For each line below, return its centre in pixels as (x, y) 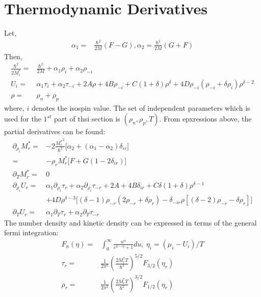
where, (14, 107)
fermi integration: (31, 232)
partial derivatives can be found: (55, 131)
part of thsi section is (87, 119)
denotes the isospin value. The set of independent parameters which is (141, 107)
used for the (23, 119)
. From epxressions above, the (205, 119)
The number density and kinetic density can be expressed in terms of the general (130, 222)
